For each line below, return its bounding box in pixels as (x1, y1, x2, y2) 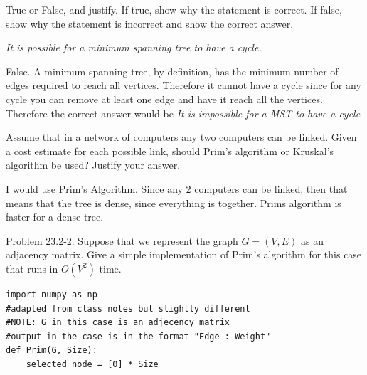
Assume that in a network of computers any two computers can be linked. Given (6, 130, 357, 144)
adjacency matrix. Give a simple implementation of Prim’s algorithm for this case (6, 247, 362, 262)
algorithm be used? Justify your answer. (6, 157, 181, 172)
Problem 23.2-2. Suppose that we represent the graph (6, 233, 238, 248)
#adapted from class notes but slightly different (6, 303, 250, 314)
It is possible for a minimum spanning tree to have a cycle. (6, 40, 262, 55)
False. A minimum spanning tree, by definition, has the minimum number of (6, 63, 339, 78)
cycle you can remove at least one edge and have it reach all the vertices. (6, 91, 323, 106)
